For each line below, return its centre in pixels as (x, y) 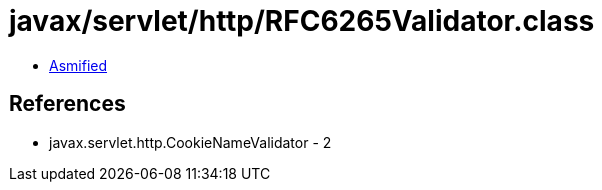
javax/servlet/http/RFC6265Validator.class (302, 21)
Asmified (78, 65)
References (67, 104)
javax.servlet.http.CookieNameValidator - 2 (190, 142)
